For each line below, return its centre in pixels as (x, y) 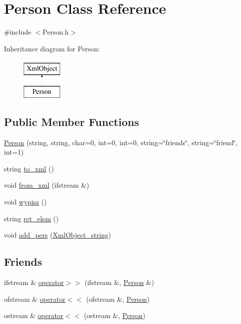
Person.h (56, 32)
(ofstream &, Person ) (118, 299)
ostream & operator (34, 315)
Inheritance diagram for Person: (52, 48)
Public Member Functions (71, 121)
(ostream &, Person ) (115, 315)
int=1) (14, 152)
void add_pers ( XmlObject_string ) (58, 235)
